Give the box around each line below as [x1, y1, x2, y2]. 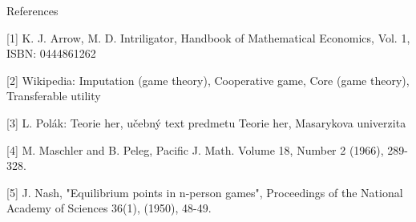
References [6, 2, 59, 18]
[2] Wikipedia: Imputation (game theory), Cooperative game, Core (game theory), [6, 71, 410, 88]
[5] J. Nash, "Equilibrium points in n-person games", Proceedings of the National [6, 184, 403, 200]
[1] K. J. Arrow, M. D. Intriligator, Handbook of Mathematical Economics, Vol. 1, [6, 29, 410, 46]
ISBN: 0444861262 [6, 45, 96, 62]
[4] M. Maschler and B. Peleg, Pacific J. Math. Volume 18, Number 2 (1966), [6, 141, 384, 158]
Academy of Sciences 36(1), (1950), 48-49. [6, 200, 212, 216]
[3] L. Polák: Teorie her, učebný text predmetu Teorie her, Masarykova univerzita [6, 114, 406, 131]
